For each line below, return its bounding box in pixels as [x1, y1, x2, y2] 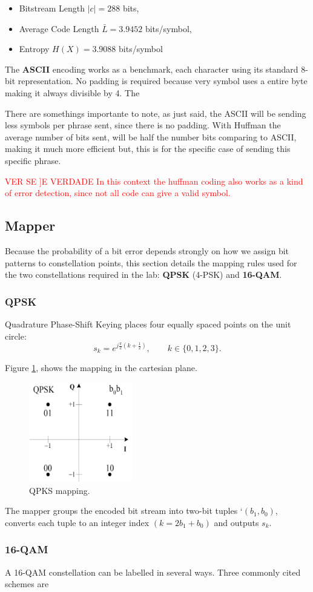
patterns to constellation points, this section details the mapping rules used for [5, 256, 297, 269]
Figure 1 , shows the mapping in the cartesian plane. [5, 361, 197, 373]
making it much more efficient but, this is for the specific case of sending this [5, 142, 291, 155]
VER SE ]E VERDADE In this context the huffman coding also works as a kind [5, 174, 303, 187]
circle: [5, 329, 27, 342]
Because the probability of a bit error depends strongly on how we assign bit [5, 244, 289, 257]
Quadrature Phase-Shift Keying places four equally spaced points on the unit [5, 317, 291, 330]
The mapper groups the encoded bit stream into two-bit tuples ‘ [5, 504, 243, 517]
